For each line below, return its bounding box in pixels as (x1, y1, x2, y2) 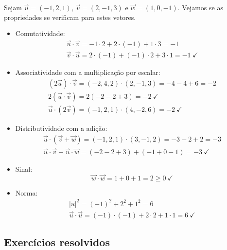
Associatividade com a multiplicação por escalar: (15, 67, 160, 77)
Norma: (15, 187, 38, 197)
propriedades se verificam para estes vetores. (4, 12, 136, 22)
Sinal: (15, 163, 33, 174)
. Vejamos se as (177, 2, 223, 12)
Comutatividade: (15, 28, 65, 38)
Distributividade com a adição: (15, 123, 107, 133)
